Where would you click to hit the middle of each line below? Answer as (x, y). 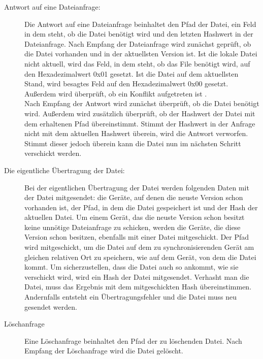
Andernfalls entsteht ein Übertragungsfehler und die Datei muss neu (131, 297)
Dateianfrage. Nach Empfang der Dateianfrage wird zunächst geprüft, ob (138, 43)
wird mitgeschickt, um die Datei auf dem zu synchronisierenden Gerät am (139, 247)
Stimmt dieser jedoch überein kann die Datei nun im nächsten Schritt (133, 143)
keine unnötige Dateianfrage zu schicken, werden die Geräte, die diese (133, 227)
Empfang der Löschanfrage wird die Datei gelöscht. (104, 351)
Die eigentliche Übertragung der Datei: (64, 170)
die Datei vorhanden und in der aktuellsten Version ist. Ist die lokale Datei (141, 54)
